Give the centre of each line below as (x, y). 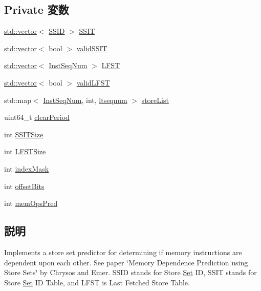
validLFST (93, 82)
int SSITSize (24, 134)
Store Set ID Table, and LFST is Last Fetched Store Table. (97, 282)
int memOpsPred (31, 203)
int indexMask (27, 168)
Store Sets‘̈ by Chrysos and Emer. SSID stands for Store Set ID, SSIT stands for (130, 272)
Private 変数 (37, 9)
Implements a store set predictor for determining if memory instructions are (123, 252)
